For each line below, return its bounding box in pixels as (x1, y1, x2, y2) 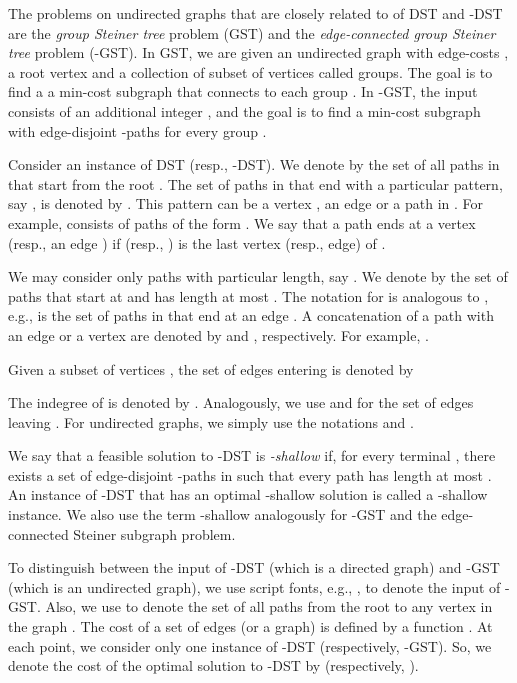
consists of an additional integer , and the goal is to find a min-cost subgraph (8, 100, 481, 121)
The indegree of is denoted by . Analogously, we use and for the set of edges (8, 392, 474, 413)
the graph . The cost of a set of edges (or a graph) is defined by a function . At (8, 616, 493, 637)
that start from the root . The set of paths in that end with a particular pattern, (8, 173, 503, 194)
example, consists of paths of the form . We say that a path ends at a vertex (8, 212, 476, 233)
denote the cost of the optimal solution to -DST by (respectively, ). (8, 655, 419, 676)
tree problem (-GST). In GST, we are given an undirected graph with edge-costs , (8, 42, 509, 63)
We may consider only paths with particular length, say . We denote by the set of (8, 266, 508, 287)
